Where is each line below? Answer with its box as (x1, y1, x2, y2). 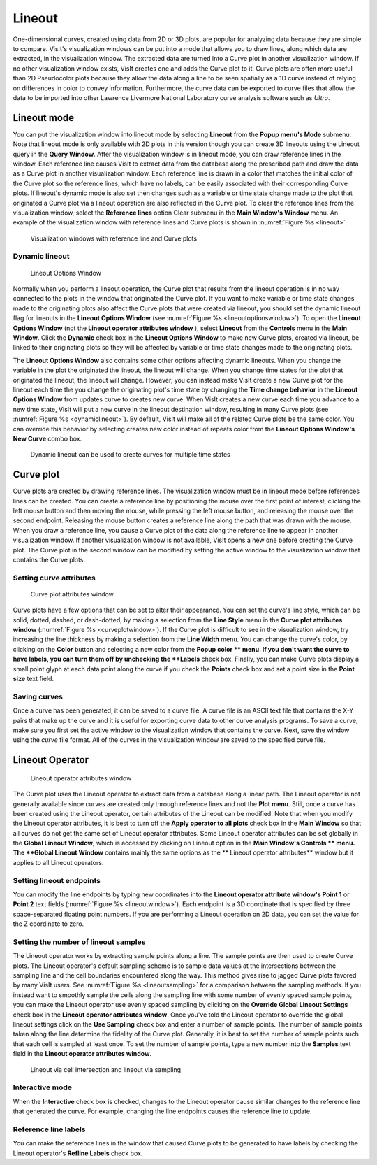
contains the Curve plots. (13, 555, 86, 564)
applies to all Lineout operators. (13, 858, 104, 866)
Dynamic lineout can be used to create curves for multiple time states (30, 450, 230, 459)
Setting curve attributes (13, 573, 96, 582)
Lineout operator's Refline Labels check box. (13, 1149, 143, 1157)
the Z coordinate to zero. (13, 920, 84, 928)
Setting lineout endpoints (13, 875, 101, 885)
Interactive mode (13, 1082, 73, 1092)
